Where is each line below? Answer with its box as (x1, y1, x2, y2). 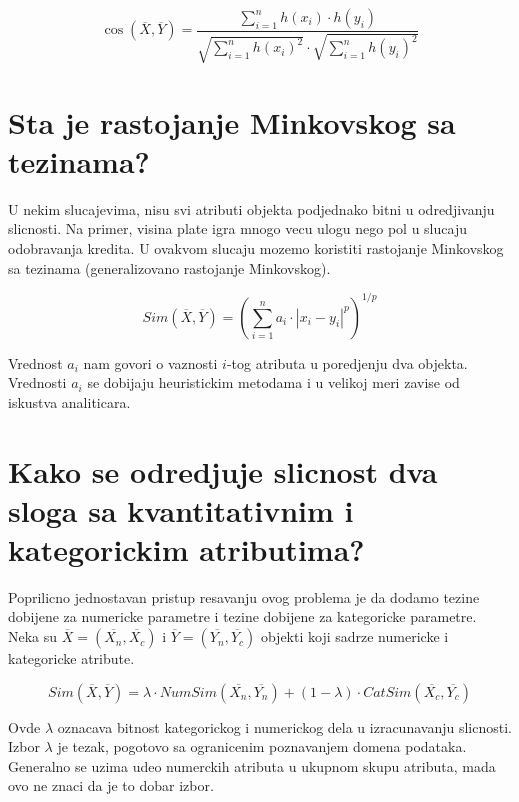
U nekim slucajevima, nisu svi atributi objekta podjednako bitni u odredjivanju (8, 198, 495, 219)
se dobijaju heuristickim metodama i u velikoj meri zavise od (87, 372, 460, 393)
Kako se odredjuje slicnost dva (8, 450, 438, 491)
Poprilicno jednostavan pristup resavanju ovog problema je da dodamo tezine (8, 586, 480, 607)
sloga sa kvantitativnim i (8, 489, 354, 530)
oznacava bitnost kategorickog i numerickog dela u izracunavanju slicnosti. (57, 716, 512, 737)
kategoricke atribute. (8, 648, 135, 669)
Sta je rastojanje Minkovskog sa (8, 101, 456, 142)
